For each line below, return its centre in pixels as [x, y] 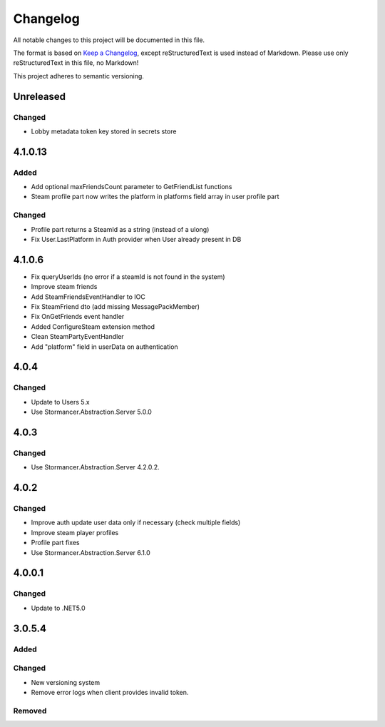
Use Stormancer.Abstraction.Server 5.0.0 [92, 412]
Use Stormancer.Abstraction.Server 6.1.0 [91, 552]
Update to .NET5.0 [58, 608]
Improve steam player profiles [75, 532]
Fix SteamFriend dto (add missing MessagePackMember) [115, 307]
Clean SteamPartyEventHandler [77, 337]
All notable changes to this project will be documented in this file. [109, 40]
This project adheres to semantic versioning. [78, 76]
